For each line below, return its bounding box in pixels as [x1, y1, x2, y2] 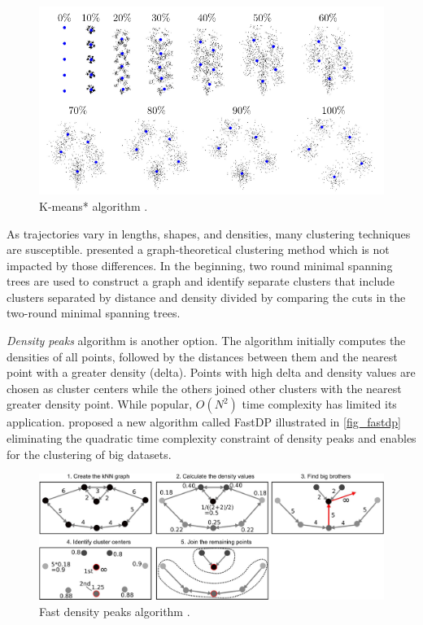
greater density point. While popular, [7, 396, 193, 413]
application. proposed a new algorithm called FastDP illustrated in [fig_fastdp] [7, 413, 401, 431]
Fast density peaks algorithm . [39, 602, 190, 619]
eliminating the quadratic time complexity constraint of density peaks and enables [7, 430, 416, 447]
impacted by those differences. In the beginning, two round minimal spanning [7, 256, 393, 273]
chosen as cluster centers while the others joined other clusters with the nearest [7, 379, 402, 396]
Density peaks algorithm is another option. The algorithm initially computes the [7, 332, 406, 349]
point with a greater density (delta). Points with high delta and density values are [7, 364, 416, 381]
